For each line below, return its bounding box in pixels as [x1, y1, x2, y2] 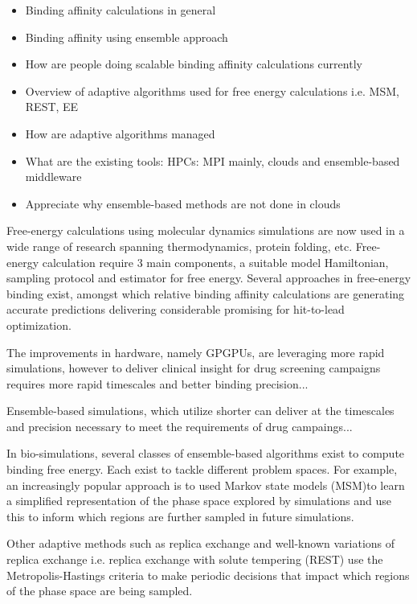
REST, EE [25, 98, 79, 115]
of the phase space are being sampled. [6, 582, 193, 599]
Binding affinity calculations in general [25, 2, 216, 18]
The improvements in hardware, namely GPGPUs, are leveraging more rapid [6, 343, 385, 360]
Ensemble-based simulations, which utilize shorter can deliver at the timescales [6, 402, 395, 419]
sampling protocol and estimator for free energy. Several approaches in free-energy [6, 269, 411, 286]
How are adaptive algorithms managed [25, 125, 215, 142]
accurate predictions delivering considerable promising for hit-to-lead [6, 301, 345, 318]
